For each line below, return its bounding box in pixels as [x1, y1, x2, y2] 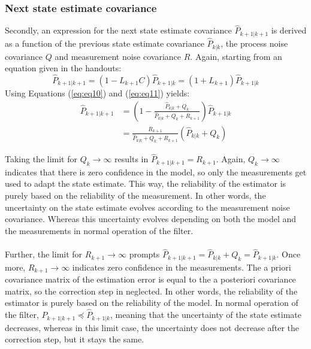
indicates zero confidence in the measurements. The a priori [72, 260, 291, 273]
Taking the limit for [5, 153, 78, 165]
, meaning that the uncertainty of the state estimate [110, 308, 302, 321]
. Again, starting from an [190, 50, 282, 62]
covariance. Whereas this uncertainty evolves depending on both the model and [5, 213, 297, 225]
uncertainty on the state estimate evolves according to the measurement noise [5, 201, 290, 213]
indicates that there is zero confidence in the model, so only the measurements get [5, 165, 307, 178]
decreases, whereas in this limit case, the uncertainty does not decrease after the [5, 321, 300, 333]
